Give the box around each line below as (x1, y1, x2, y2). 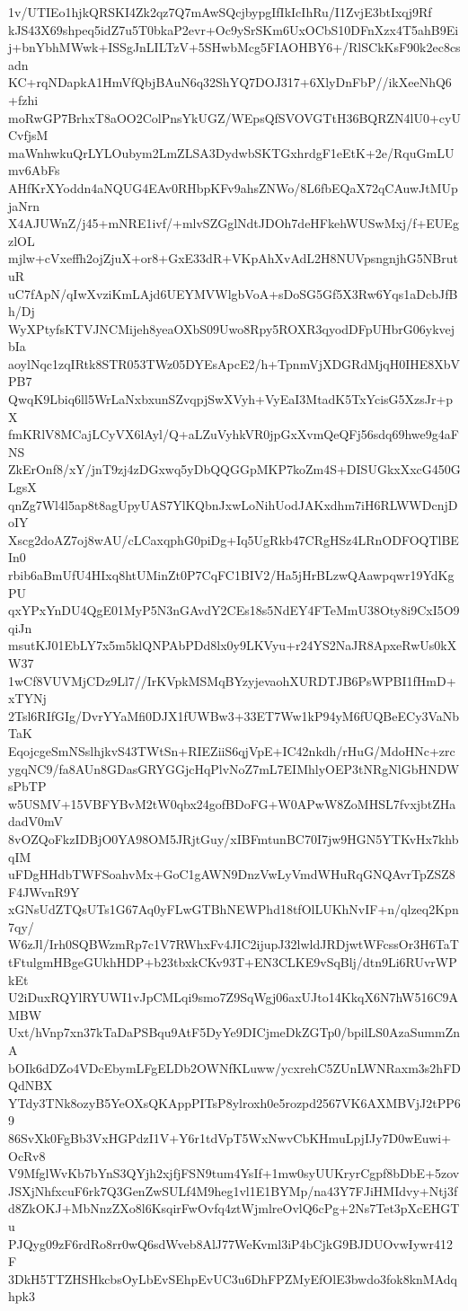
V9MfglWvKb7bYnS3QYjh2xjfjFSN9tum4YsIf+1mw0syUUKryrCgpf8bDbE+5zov (8, 1164, 460, 1183)
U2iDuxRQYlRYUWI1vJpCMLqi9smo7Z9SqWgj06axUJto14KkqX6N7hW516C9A (8, 988, 459, 1007)
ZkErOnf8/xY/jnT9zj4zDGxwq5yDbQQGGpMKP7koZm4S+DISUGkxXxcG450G (8, 460, 461, 479)
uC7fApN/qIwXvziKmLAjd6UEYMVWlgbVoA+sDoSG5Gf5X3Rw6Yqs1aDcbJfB (8, 284, 458, 303)
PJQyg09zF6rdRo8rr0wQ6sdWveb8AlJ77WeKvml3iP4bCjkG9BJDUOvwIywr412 (8, 1234, 453, 1253)
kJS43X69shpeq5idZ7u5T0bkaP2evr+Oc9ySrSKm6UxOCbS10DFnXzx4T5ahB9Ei (8, 20, 459, 39)
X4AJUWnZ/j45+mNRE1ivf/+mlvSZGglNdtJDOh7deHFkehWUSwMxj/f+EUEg (8, 214, 459, 233)
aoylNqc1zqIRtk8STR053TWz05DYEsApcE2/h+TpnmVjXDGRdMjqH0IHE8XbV (8, 354, 461, 373)
